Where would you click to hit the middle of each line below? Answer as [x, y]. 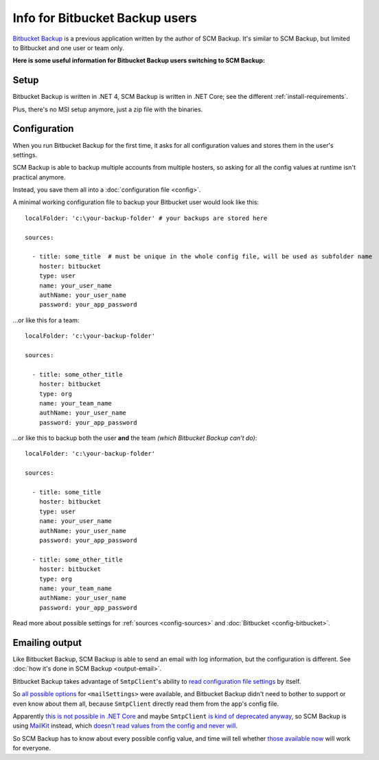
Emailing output [47, 642]
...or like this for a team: [46, 320]
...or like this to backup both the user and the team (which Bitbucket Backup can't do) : [135, 438]
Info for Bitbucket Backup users [105, 18]
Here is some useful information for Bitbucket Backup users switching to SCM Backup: [139, 60]
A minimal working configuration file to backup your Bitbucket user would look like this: [136, 202]
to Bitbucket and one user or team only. [69, 47]
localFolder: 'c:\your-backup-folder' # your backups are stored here [146, 218]
